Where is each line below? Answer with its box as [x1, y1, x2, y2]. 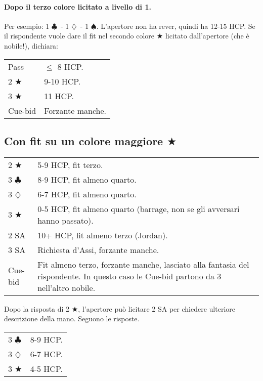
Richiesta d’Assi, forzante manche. [37, 243, 159, 256]
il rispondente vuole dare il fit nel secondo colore [4, 30, 154, 41]
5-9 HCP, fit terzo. [37, 158, 103, 171]
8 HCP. [57, 60, 83, 72]
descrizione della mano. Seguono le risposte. [4, 313, 140, 324]
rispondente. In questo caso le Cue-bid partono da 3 [37, 270, 222, 282]
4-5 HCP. [30, 362, 63, 374]
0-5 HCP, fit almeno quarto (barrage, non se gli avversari [37, 202, 240, 215]
